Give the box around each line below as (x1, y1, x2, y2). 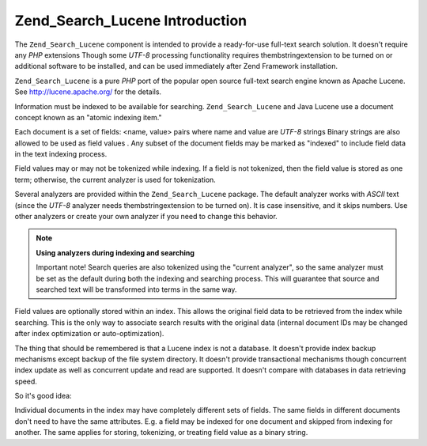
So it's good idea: (14, 391, 72, 401)
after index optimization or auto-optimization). (14, 329, 164, 338)
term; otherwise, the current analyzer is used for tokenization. (14, 175, 217, 184)
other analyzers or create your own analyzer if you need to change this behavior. (14, 212, 278, 221)
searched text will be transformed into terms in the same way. (36, 285, 237, 294)
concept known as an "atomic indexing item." (14, 112, 162, 122)
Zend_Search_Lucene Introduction (14, 12, 248, 29)
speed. (14, 376, 37, 386)
